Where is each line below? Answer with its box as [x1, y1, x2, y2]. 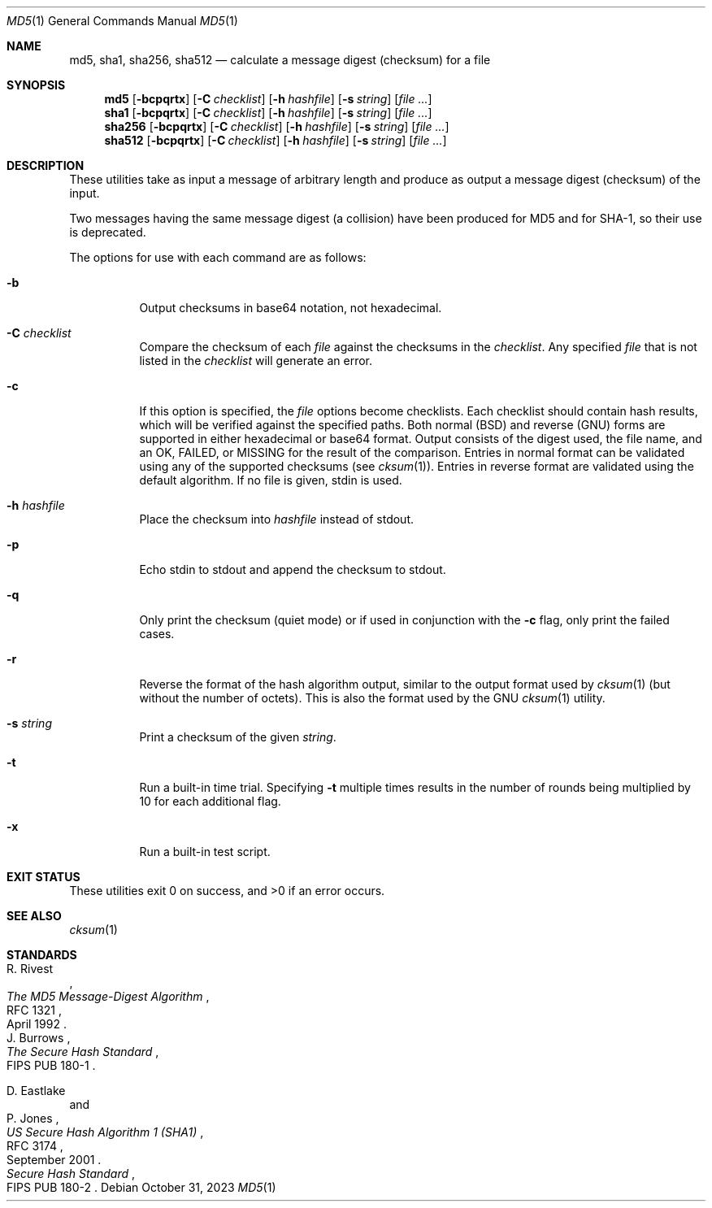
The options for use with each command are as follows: [69, 250, 367, 264]
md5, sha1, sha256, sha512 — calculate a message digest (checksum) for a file [69, 53, 491, 67]
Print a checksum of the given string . [139, 730, 336, 744]
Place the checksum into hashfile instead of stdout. [139, 512, 414, 526]
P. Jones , [7, 1111, 59, 1125]
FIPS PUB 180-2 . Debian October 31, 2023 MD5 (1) [7, 1180, 276, 1194]
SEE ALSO [7, 909, 62, 923]
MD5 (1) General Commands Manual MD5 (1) [7, 14, 238, 28]
